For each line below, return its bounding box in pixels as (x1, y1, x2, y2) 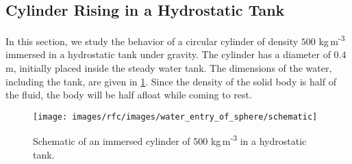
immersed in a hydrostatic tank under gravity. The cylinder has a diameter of (5, 47, 331, 61)
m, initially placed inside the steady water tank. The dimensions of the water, (5, 61, 332, 75)
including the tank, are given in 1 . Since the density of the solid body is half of (5, 74, 336, 88)
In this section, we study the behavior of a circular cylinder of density (5, 33, 299, 48)
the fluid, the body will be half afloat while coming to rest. (5, 87, 252, 102)
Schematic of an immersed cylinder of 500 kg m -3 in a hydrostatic (33, 132, 307, 148)
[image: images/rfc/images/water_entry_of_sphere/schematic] (33, 111, 318, 122)
